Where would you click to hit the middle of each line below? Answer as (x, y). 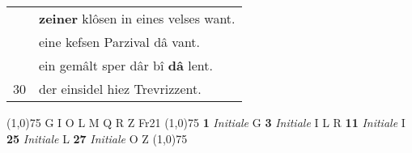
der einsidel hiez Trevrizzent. (120, 89)
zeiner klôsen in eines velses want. (137, 18)
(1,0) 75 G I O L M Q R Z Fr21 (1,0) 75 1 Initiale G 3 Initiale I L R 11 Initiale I (206, 122)
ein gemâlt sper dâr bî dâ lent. (126, 65)
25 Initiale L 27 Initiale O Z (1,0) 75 (97, 138)
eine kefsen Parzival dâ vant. (120, 42)
